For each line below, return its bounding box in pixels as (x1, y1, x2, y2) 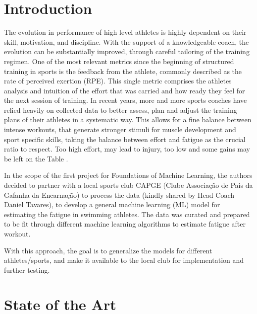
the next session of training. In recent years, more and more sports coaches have (4, 95, 247, 105)
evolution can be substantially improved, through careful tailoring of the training (4, 46, 250, 57)
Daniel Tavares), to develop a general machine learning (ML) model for (4, 199, 220, 210)
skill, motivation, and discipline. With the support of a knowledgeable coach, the (4, 36, 249, 47)
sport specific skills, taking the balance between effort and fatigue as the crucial (4, 134, 246, 144)
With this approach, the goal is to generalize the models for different (4, 245, 212, 255)
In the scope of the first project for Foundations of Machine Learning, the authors (4, 170, 253, 180)
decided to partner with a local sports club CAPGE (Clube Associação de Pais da (4, 180, 253, 190)
